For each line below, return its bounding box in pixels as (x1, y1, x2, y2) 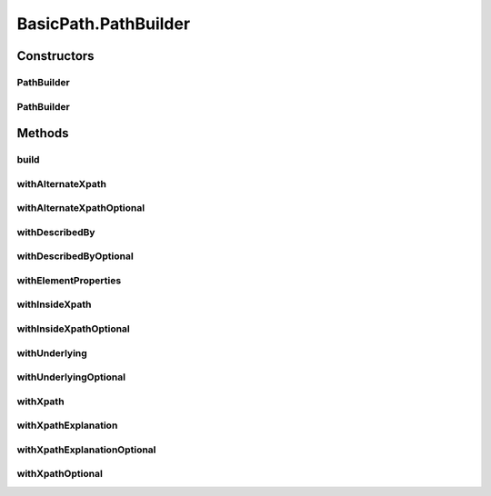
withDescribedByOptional (16, 250, 134, 263)
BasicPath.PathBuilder (16, 14, 191, 34)
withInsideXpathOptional (16, 322, 131, 335)
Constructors (16, 48, 95, 64)
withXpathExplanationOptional (16, 443, 156, 456)
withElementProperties (16, 273, 122, 286)
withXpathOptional (16, 468, 104, 481)
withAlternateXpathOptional (16, 202, 145, 214)
